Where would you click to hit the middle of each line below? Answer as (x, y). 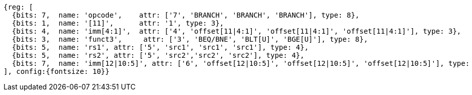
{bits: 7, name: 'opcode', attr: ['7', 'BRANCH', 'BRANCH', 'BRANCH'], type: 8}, (186, 15)
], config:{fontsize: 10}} (57, 71)
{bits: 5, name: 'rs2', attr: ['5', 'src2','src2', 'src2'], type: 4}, (158, 55)
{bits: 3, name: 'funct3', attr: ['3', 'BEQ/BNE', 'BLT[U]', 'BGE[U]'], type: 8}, (190, 39)
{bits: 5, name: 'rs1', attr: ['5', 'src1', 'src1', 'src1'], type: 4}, (160, 47)
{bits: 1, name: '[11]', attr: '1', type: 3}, (118, 23)
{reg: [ (19, 7)
